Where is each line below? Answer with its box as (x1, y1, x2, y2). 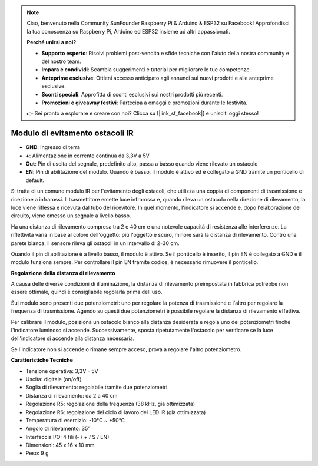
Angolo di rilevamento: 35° (25, 425, 91, 432)
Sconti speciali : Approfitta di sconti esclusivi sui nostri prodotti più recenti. (41, 91, 223, 98)
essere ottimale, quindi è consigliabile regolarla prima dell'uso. (11, 289, 163, 296)
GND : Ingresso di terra (25, 144, 81, 151)
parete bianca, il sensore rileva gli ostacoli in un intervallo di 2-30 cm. (11, 239, 180, 247)
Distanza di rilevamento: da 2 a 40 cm (25, 392, 118, 399)
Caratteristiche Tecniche (11, 356, 73, 363)
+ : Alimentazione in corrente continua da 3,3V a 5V (25, 152, 150, 159)
